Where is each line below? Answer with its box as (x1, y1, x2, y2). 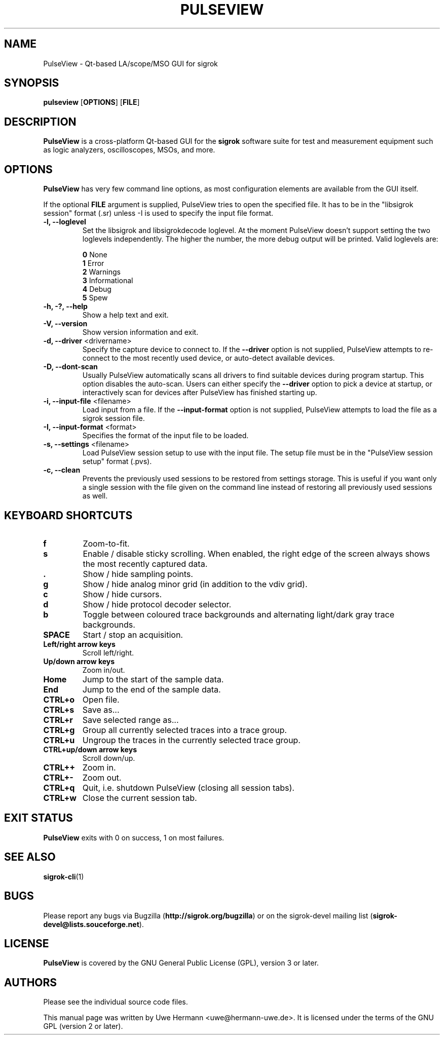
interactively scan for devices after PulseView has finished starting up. (82, 388, 317, 397)
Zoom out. (82, 772, 122, 783)
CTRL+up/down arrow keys (43, 745, 137, 754)
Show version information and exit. (82, 328, 199, 337)
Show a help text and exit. (82, 311, 169, 320)
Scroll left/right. (82, 648, 134, 657)
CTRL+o (43, 694, 75, 705)
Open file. (82, 694, 120, 705)
